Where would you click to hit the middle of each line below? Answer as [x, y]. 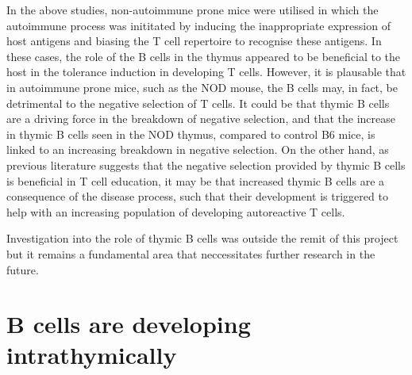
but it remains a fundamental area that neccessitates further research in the [191, 253]
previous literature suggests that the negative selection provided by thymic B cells [206, 165]
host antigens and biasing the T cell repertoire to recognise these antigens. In [194, 41]
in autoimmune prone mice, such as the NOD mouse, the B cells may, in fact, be [202, 87]
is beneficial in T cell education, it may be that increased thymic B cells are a [196, 180]
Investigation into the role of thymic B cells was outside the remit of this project [202, 238]
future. [23, 269]
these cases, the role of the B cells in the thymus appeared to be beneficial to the [204, 56]
